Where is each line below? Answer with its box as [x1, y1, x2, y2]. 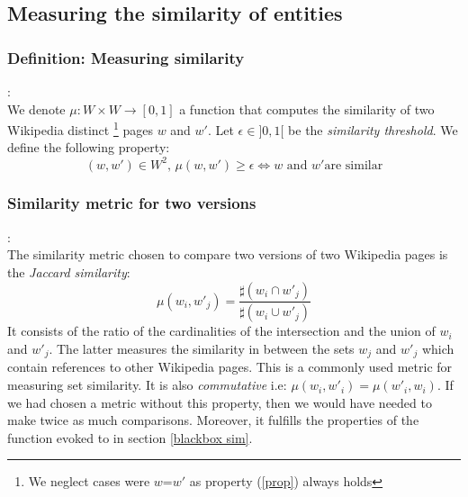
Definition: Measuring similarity [7, 46, 245, 68]
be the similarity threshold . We [288, 120, 458, 139]
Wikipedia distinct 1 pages [7, 118, 153, 139]
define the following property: [7, 138, 170, 157]
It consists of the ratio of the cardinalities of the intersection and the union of [7, 321, 436, 340]
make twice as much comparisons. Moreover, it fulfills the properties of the [7, 411, 419, 429]
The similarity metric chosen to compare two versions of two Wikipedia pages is [7, 245, 448, 264]
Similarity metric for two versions [7, 192, 256, 214]
